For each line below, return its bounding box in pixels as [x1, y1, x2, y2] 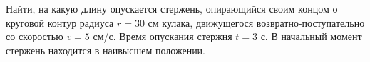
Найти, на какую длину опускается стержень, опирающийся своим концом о [6, 1, 338, 15]
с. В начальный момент [260, 29, 362, 44]
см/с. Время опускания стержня [93, 29, 232, 44]
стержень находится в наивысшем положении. [6, 42, 206, 57]
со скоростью [6, 29, 63, 44]
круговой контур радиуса [6, 15, 114, 30]
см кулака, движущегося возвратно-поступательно [148, 15, 365, 30]
